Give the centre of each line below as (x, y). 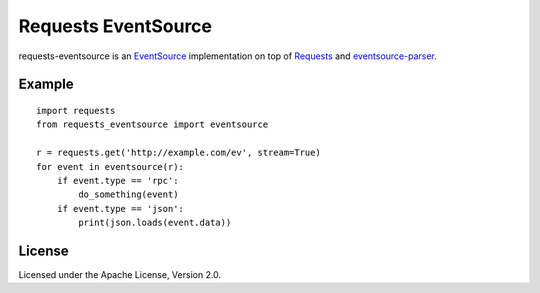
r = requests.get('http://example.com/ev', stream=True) (179, 153)
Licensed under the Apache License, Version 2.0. (120, 274)
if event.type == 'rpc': (117, 180)
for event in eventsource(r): (110, 166)
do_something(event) (128, 194)
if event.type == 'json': (120, 208)
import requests (76, 110)
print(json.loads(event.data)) (155, 223)
